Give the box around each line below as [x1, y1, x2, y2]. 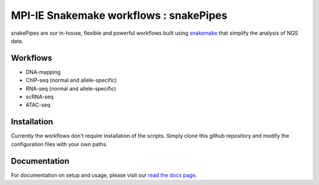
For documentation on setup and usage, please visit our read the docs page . [11, 171, 197, 179]
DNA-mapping [25, 68, 61, 75]
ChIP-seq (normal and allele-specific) [25, 77, 118, 84]
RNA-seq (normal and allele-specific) [25, 85, 116, 92]
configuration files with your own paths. [11, 140, 108, 147]
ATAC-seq [25, 101, 51, 108]
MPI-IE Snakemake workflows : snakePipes [11, 9, 227, 22]
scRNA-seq [25, 93, 54, 100]
